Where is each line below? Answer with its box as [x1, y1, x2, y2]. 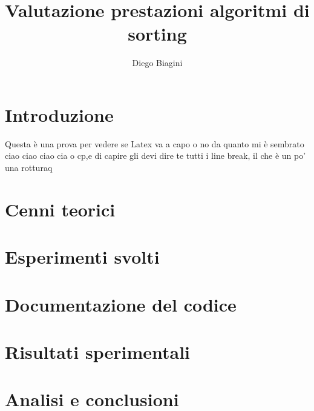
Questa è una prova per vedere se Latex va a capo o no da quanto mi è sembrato [5, 137, 304, 150]
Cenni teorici [5, 196, 116, 221]
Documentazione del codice [5, 292, 237, 316]
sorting [128, 21, 187, 46]
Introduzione [5, 102, 114, 127]
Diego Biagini [132, 56, 183, 69]
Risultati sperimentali [5, 339, 191, 364]
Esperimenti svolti [5, 244, 160, 269]
